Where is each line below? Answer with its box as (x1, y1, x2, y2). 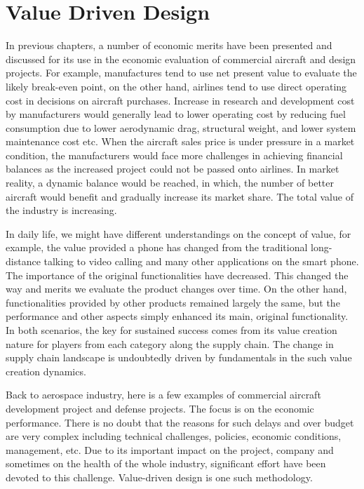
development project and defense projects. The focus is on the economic (6, 401, 314, 415)
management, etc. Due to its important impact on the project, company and (6, 442, 334, 457)
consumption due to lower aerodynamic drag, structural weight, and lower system (6, 120, 356, 135)
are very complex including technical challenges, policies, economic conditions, (6, 429, 342, 443)
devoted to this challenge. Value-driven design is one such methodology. (6, 469, 313, 484)
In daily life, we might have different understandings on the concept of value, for (6, 226, 351, 241)
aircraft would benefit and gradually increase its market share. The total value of (6, 189, 353, 203)
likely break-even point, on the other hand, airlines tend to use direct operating (6, 79, 347, 93)
